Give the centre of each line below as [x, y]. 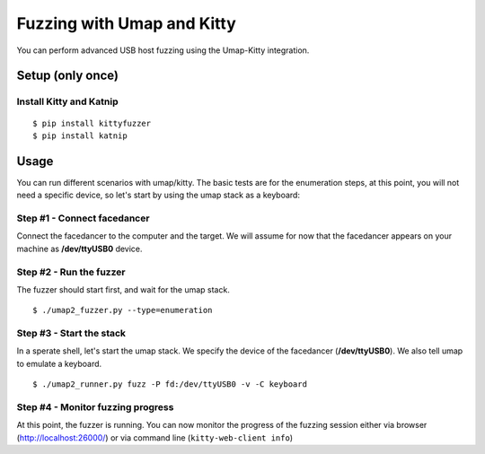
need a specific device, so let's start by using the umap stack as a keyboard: [159, 195]
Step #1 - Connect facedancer [83, 218]
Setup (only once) [67, 76]
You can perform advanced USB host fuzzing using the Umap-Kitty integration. [163, 50]
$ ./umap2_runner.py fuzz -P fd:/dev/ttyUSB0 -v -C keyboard [170, 384]
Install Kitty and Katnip [67, 101]
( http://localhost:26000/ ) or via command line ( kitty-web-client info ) [155, 437]
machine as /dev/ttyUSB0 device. [79, 249]
